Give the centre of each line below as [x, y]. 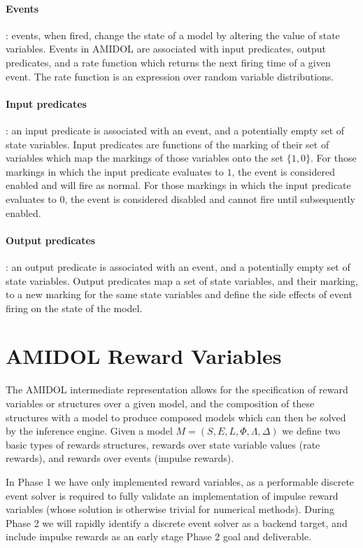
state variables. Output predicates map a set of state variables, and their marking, [182, 280]
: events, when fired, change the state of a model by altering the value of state [173, 35]
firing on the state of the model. [74, 308]
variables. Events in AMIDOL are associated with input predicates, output [166, 49]
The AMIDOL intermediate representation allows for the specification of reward [177, 389]
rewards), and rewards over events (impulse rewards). [120, 458]
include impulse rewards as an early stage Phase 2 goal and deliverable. [159, 536]
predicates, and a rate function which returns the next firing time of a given [168, 62]
